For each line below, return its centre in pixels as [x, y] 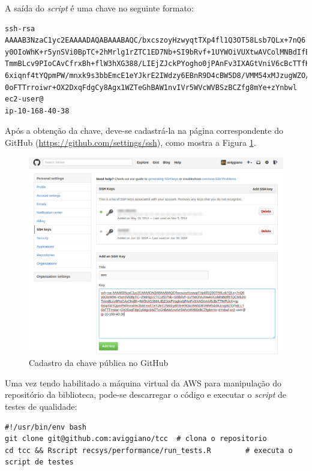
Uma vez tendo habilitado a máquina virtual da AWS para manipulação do [143, 382]
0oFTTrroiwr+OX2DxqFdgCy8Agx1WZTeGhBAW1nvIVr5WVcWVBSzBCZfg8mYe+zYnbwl [151, 87]
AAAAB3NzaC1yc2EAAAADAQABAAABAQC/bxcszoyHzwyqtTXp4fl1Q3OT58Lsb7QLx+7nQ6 [155, 40]
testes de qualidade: [41, 406]
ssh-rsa [20, 28]
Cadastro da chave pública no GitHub [99, 363]
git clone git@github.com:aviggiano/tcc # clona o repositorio [136, 439]
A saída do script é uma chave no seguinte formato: [99, 8]
